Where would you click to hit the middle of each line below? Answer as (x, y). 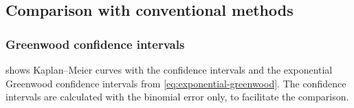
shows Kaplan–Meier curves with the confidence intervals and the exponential (169, 69)
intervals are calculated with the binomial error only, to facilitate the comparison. (177, 97)
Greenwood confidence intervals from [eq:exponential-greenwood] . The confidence (176, 83)
